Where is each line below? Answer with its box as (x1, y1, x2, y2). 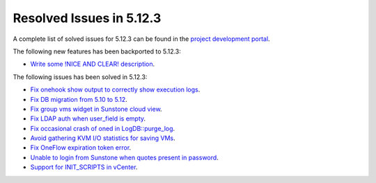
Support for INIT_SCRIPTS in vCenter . (30, 163, 138, 171)
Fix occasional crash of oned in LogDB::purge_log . (30, 124, 175, 132)
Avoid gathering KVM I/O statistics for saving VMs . (30, 134, 175, 142)
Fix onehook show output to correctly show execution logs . (30, 85, 201, 94)
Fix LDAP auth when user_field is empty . (30, 114, 146, 123)
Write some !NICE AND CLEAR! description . (30, 60, 155, 69)
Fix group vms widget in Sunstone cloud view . (30, 105, 163, 113)
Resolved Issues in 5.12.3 (13, 10, 162, 26)
